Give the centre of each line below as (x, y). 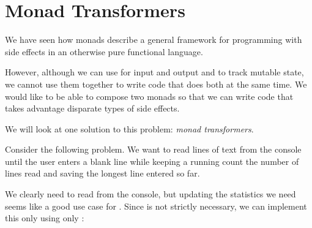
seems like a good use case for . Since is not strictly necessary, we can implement (156, 206)
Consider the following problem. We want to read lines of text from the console (153, 149)
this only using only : (45, 218)
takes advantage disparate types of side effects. (92, 108)
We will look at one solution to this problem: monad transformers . (129, 128)
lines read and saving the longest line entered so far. (102, 173)
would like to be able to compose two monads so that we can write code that (149, 96)
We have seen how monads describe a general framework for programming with (154, 40)
